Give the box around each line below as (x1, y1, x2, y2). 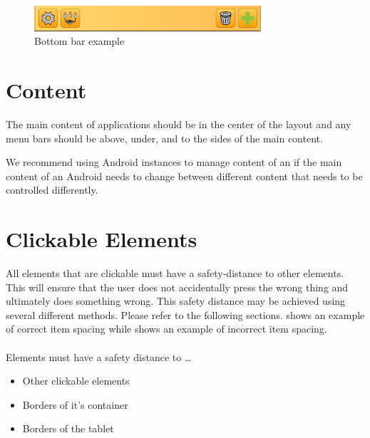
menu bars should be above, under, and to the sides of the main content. (6, 130, 323, 145)
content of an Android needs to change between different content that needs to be (6, 168, 363, 183)
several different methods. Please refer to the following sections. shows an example (6, 307, 365, 322)
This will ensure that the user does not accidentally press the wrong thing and (6, 279, 349, 294)
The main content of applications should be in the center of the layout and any (6, 117, 351, 132)
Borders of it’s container (22, 397, 128, 412)
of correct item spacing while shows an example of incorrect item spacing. (6, 321, 327, 336)
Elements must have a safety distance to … (6, 349, 192, 364)
